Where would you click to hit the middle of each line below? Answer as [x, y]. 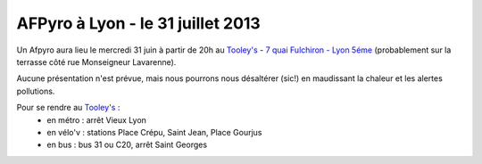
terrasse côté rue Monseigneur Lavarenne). [96, 61]
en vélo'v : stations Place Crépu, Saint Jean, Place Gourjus [154, 132]
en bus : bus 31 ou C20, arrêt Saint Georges [127, 145]
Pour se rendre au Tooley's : [68, 108]
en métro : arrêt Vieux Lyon [97, 119]
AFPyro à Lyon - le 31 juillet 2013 [138, 23]
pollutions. [36, 91]
